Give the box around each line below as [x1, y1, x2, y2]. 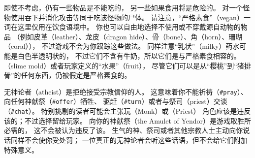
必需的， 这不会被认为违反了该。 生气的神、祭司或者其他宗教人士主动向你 [4, 125, 243, 135]
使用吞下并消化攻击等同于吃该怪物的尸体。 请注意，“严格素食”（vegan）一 [10, 12, 251, 22]
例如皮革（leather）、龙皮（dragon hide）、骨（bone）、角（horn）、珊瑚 [20, 31, 243, 41]
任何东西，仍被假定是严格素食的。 [21, 70, 131, 80]
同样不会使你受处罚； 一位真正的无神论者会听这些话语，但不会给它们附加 [10, 134, 248, 145]
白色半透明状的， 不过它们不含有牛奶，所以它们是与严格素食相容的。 [17, 50, 241, 61]
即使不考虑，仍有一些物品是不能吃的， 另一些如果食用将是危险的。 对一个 [4, 2, 243, 12]
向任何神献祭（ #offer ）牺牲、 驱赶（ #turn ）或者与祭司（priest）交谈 [4, 96, 227, 106]
